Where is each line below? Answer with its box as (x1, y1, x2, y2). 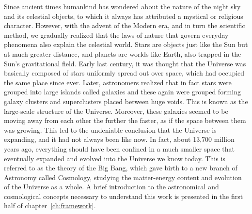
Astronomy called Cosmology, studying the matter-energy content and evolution (4, 172, 242, 182)
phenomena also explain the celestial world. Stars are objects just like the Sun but (4, 39, 248, 49)
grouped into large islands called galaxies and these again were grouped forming (4, 87, 241, 97)
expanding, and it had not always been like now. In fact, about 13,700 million (4, 134, 235, 144)
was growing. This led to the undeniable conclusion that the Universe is (4, 124, 217, 135)
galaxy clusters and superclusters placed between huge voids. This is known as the (4, 96, 248, 106)
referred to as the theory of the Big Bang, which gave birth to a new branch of (4, 163, 237, 173)
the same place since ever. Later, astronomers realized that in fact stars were (4, 77, 232, 87)
